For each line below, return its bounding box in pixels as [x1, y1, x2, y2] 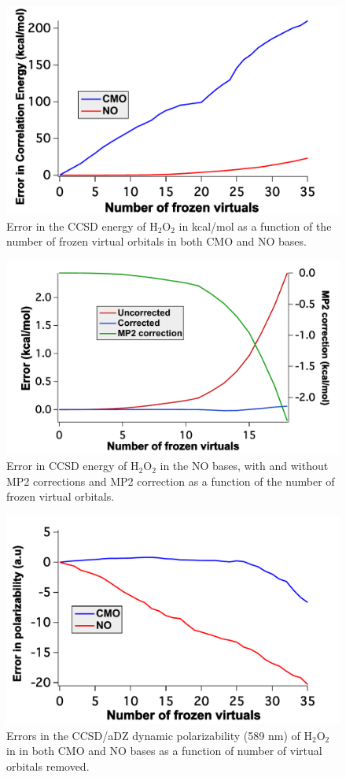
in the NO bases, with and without [160, 457, 329, 474]
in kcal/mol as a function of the [179, 217, 332, 234]
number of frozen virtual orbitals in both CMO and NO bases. [6, 233, 307, 250]
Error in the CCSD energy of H [6, 217, 158, 234]
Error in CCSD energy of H [6, 457, 139, 474]
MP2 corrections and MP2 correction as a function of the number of [6, 472, 335, 489]
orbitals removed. [6, 757, 90, 774]
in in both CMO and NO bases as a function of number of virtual [6, 742, 322, 759]
